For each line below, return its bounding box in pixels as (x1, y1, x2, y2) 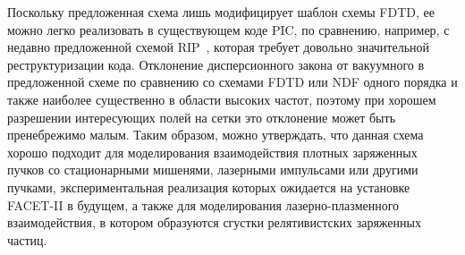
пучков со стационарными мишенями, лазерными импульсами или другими (7, 160, 418, 179)
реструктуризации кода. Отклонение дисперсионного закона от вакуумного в (7, 55, 425, 73)
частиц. (7, 230, 47, 249)
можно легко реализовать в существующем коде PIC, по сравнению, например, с (7, 20, 450, 38)
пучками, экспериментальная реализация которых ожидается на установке (7, 177, 410, 196)
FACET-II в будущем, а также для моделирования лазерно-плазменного (7, 195, 400, 214)
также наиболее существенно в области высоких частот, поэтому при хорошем (7, 89, 436, 108)
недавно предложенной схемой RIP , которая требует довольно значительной (7, 38, 430, 56)
